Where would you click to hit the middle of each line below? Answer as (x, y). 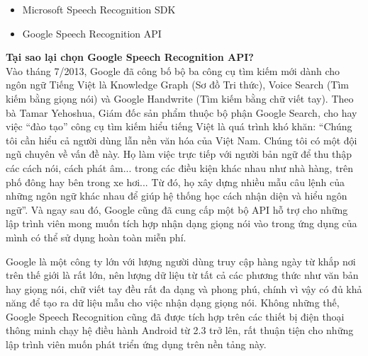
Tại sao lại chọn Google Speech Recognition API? (130, 57)
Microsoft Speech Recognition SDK (99, 9)
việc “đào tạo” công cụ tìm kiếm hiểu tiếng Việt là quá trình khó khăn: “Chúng (179, 126)
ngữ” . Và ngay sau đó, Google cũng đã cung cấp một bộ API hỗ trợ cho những (177, 209)
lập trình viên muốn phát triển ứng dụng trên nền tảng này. (136, 344)
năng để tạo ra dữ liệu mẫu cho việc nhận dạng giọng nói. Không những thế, (173, 303)
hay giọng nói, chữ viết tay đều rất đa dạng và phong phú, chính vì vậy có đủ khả (184, 288)
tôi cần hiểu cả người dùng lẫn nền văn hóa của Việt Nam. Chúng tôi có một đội (182, 140)
